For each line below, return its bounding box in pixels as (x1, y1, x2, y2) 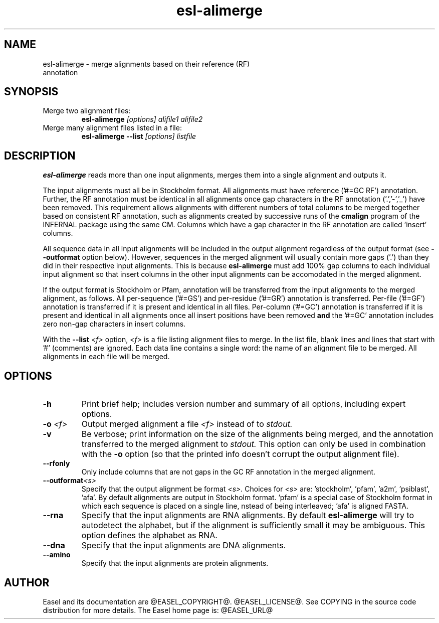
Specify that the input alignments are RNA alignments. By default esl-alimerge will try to (81, 510, 414, 521)
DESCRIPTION (4, 149, 76, 162)
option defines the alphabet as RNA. (81, 530, 217, 541)
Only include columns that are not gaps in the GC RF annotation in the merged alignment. (81, 468, 376, 477)
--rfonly (43, 459, 70, 468)
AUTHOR (4, 576, 50, 589)
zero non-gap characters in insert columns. (43, 320, 186, 329)
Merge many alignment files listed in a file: (43, 123, 182, 132)
